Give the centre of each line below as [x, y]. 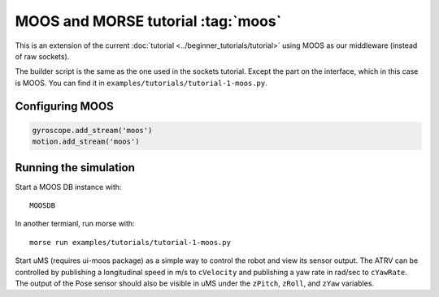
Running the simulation [75, 168]
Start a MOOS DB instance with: [68, 187]
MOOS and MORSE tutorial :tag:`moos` [148, 21]
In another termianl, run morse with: [75, 224]
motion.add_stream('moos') [86, 142]
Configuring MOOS [64, 106]
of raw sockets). [42, 56]
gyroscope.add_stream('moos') [92, 130]
